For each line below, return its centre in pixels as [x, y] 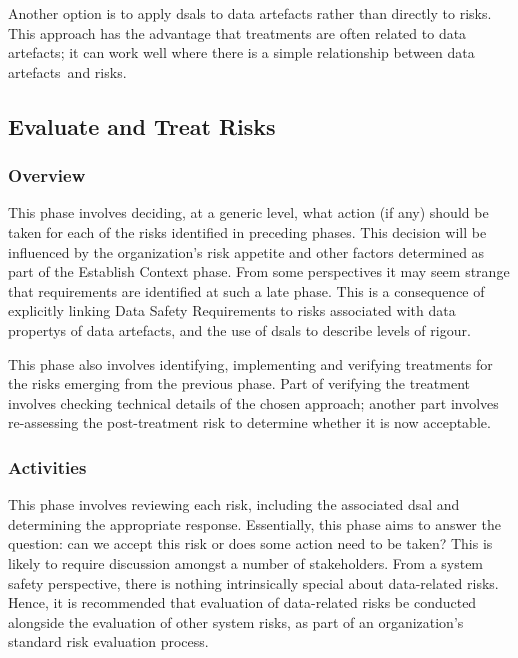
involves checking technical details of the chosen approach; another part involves [253, 402]
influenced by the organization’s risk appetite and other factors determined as [246, 251]
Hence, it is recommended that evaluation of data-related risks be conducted [242, 602]
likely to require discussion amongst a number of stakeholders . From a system [246, 562]
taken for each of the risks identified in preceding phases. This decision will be [247, 231]
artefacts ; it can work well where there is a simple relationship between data [241, 52]
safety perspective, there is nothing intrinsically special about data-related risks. [253, 582]
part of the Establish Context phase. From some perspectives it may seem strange [259, 271]
